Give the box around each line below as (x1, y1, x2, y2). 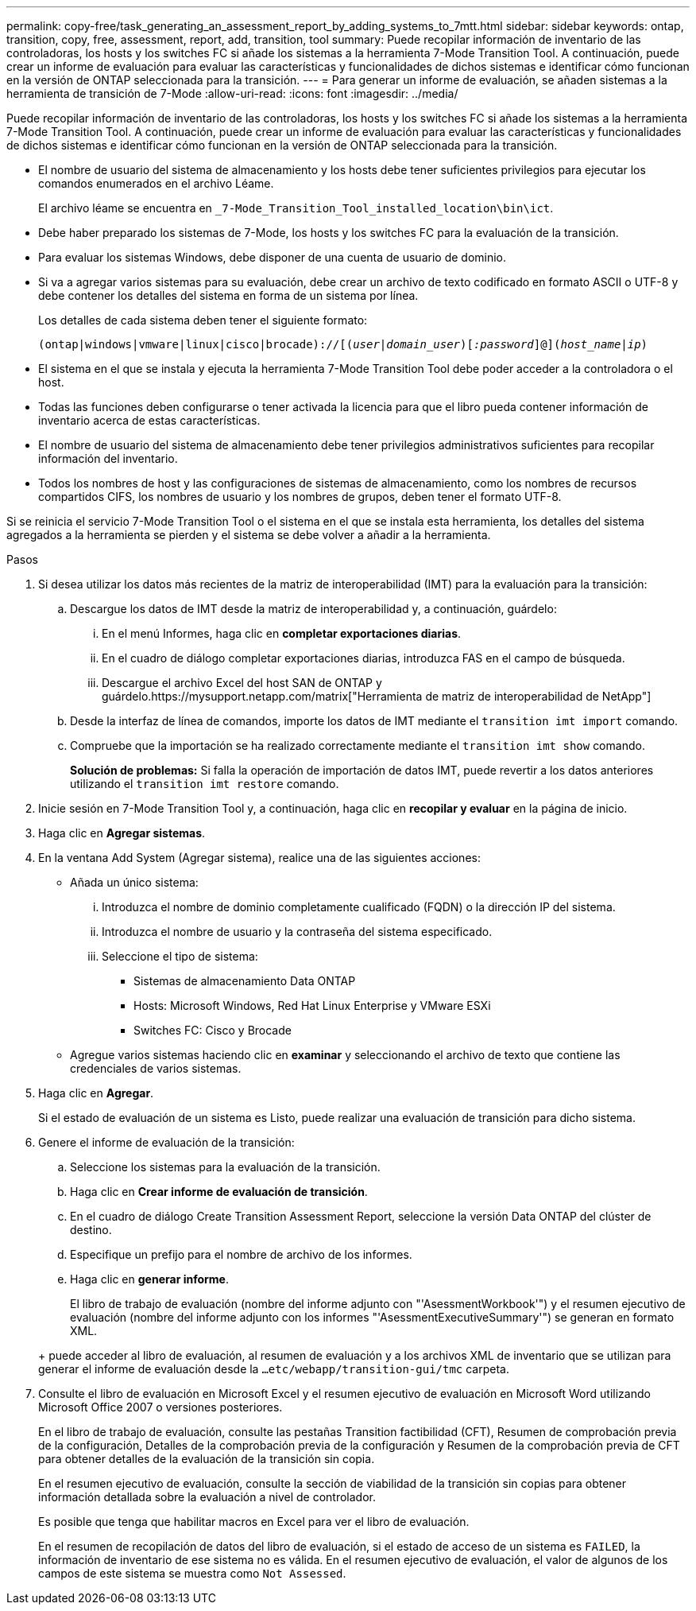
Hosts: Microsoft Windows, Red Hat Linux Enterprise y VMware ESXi (133, 999, 491, 1012)
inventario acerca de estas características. (38, 413, 261, 427)
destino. (70, 1223, 112, 1236)
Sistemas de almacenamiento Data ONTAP (133, 974, 356, 988)
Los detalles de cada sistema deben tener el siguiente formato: (38, 313, 368, 327)
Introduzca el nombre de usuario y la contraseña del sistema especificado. (102, 925, 493, 938)
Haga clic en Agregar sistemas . (38, 826, 206, 840)
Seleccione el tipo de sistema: (102, 949, 258, 963)
